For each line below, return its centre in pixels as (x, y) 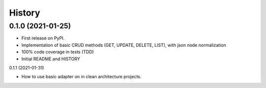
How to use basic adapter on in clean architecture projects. (81, 77)
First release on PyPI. (43, 38)
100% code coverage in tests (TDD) (58, 52)
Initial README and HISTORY (51, 59)
